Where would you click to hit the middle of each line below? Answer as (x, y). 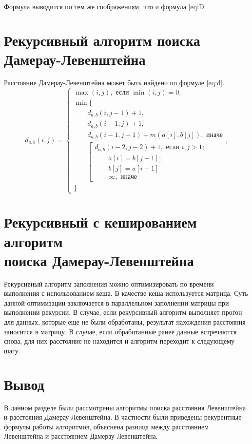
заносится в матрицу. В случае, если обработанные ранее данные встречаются (120, 331)
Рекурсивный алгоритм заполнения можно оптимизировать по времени (109, 283)
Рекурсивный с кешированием (100, 222)
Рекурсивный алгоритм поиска (102, 40)
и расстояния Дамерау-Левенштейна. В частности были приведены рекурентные (123, 417)
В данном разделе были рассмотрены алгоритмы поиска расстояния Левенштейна (125, 407)
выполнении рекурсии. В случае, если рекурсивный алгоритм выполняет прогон (123, 312)
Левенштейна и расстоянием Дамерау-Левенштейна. (81, 436)
